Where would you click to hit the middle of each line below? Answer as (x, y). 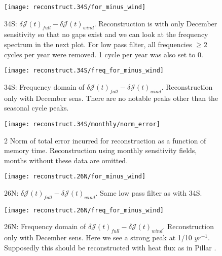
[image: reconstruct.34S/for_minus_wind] (75, 7)
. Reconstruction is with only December (156, 23)
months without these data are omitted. (66, 160)
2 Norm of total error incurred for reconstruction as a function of (105, 140)
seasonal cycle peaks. (36, 108)
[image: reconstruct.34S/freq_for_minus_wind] (84, 71)
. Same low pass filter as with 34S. (149, 192)
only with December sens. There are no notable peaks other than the (111, 98)
